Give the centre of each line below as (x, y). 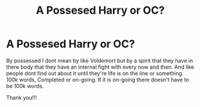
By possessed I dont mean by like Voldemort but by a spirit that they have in (99, 60)
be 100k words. (25, 86)
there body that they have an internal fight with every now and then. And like (100, 67)
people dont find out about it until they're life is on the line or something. (95, 73)
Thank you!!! (21, 97)
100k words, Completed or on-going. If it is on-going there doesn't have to (98, 80)
